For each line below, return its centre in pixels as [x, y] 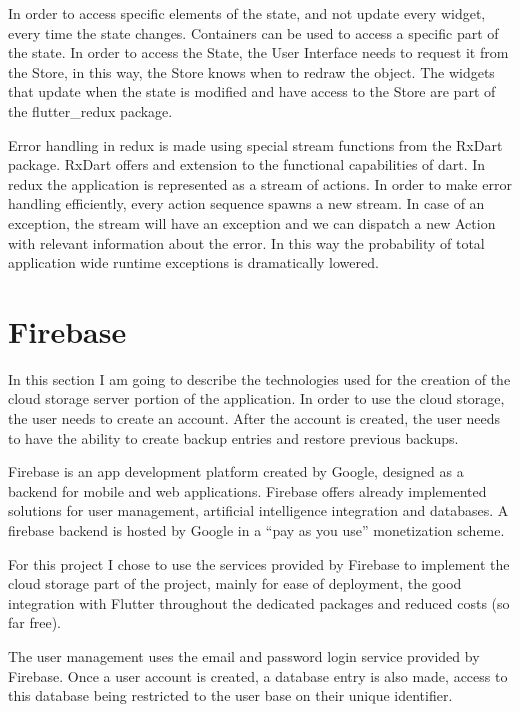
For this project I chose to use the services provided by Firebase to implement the [259, 563]
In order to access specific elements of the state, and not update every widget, [247, 13]
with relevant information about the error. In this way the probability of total [246, 242]
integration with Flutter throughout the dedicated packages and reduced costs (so [259, 602]
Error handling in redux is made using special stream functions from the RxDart [255, 144]
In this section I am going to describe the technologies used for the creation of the [259, 378]
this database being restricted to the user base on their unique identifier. [230, 695]
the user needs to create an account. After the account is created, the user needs [254, 418]
